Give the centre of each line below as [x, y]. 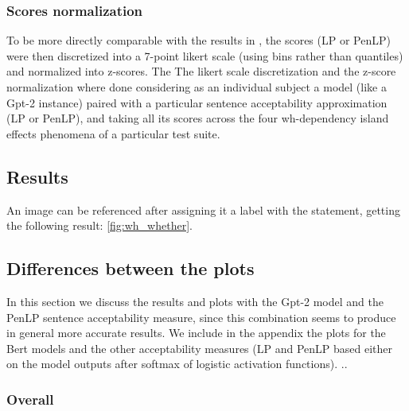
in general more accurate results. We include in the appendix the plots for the [196, 333]
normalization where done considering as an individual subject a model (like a [197, 87]
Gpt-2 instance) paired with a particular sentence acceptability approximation [197, 102]
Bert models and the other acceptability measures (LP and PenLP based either [200, 348]
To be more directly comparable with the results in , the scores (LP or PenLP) [199, 40]
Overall [30, 399]
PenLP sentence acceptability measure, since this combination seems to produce [201, 317]
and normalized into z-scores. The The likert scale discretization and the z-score [201, 71]
